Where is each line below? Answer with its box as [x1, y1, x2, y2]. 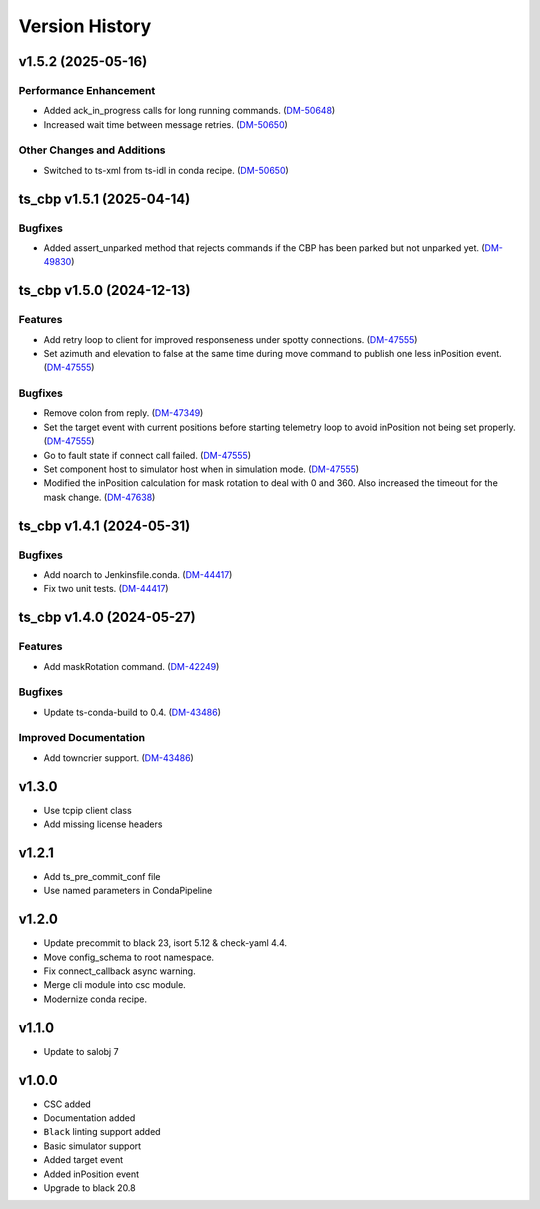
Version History [18, 15, 152, 37]
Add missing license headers [43, 818, 163, 830]
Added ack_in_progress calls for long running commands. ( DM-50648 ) [43, 105, 336, 117]
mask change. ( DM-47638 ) [43, 491, 156, 503]
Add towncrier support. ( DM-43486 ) [43, 751, 194, 764]
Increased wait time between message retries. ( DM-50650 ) [43, 118, 289, 130]
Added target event [43, 1154, 124, 1166]
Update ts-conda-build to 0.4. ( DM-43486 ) [43, 706, 222, 718]
